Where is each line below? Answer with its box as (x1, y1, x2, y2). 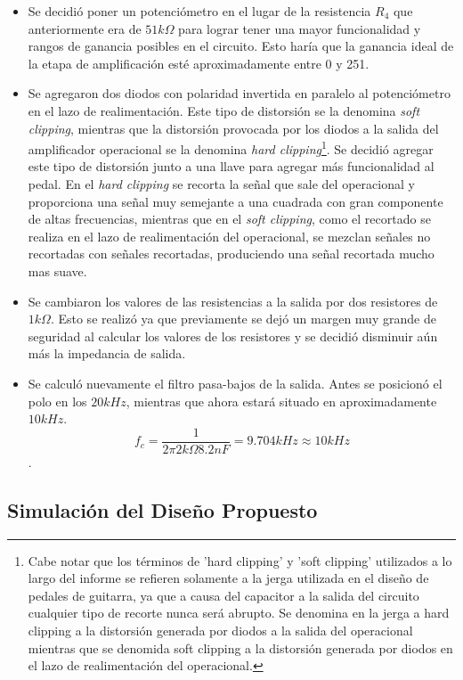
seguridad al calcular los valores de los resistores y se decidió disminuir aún (28, 326, 438, 345)
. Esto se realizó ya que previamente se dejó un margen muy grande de (50, 309, 436, 328)
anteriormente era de (28, 19, 142, 37)
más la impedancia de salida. (28, 344, 186, 363)
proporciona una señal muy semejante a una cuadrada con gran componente (28, 192, 443, 210)
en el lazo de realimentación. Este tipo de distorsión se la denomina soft (28, 101, 420, 119)
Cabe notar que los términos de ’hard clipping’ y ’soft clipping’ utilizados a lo (28, 551, 452, 569)
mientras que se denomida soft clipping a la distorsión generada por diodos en (28, 638, 453, 657)
